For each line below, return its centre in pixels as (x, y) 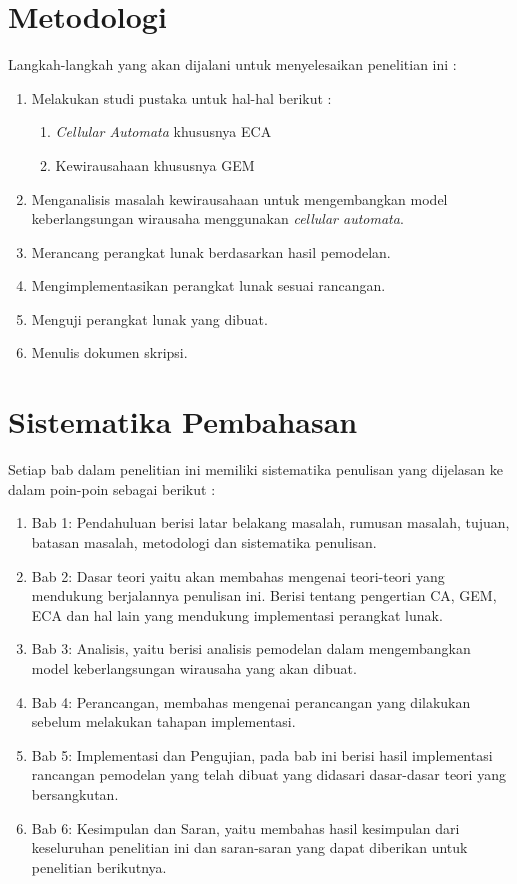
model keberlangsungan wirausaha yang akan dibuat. (194, 667)
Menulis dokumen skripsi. (109, 352)
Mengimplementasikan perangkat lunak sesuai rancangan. (208, 285)
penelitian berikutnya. (99, 866)
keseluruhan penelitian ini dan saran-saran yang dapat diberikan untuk (249, 847)
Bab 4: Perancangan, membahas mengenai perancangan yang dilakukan (251, 701)
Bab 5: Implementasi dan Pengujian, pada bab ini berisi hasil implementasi (262, 754)
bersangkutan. (75, 793)
